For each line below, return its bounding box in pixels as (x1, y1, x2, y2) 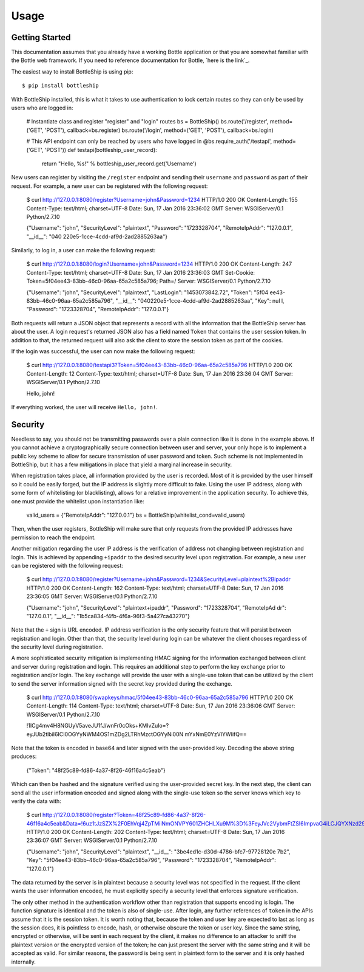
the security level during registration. (11, 643, 103, 650)
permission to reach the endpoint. (11, 534, 96, 541)
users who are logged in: (11, 104, 73, 112)
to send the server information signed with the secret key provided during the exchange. (11, 680, 233, 687)
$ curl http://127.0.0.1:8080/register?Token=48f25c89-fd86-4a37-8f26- (26, 812, 206, 819)
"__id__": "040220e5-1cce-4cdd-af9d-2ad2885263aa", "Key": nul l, (115, 297, 285, 305)
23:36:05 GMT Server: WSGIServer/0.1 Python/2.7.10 (26, 593, 158, 600)
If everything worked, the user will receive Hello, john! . (11, 403, 158, 410)
